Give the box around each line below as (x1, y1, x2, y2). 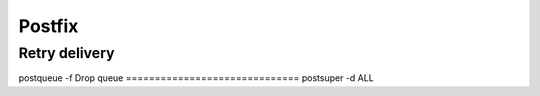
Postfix (18, 15, 79, 37)
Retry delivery (18, 44, 115, 62)
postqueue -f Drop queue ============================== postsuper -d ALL (18, 72, 374, 84)
